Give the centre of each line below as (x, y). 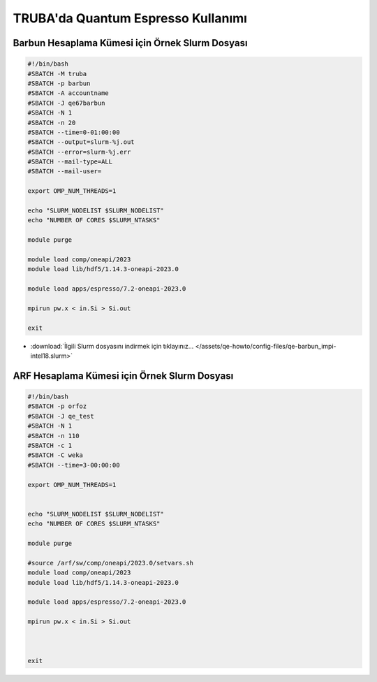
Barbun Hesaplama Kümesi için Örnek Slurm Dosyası (130, 43)
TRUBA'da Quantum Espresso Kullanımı (130, 18)
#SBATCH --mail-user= (65, 172)
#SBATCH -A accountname (68, 93)
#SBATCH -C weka (56, 455)
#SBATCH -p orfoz (57, 406)
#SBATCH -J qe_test (61, 416)
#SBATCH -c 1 (50, 446)
